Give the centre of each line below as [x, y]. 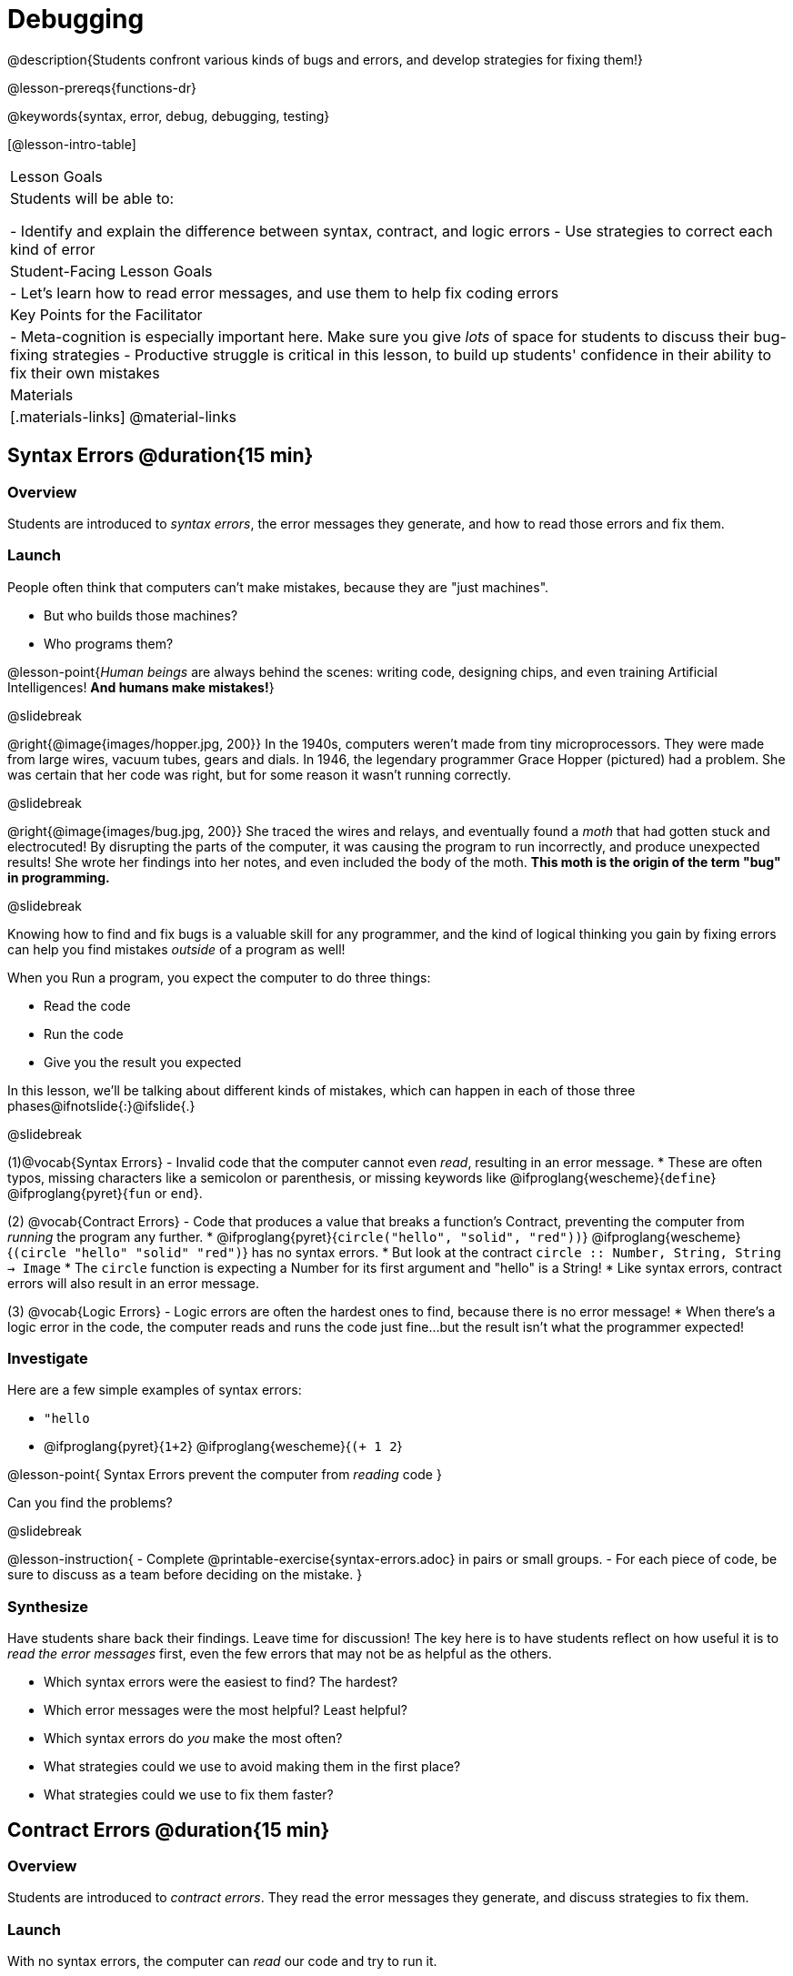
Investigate [48, 1359]
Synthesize [48, 1606]
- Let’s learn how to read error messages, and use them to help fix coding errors [285, 292]
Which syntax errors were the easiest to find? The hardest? [221, 1682]
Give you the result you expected [143, 1062]
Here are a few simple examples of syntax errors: [155, 1390]
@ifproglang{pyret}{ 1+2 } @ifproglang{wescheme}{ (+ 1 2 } [223, 1447]
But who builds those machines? [141, 615]
